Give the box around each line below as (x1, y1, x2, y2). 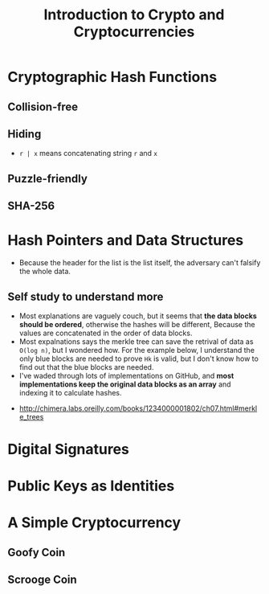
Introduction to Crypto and (43, 6, 226, 24)
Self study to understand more (7, 289, 164, 303)
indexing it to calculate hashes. (18, 387, 122, 397)
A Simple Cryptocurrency (7, 514, 181, 532)
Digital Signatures (7, 440, 130, 459)
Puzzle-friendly (7, 171, 88, 186)
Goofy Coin (7, 545, 66, 559)
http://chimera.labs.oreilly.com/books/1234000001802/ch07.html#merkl (18, 404, 258, 413)
